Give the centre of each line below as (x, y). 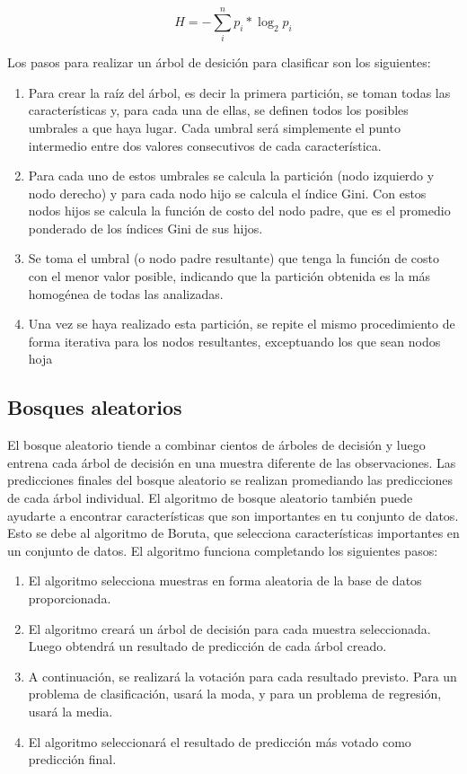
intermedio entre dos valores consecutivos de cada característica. (205, 145)
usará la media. (70, 711)
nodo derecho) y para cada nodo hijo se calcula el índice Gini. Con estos (227, 193)
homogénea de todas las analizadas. (126, 293)
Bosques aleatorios (95, 407)
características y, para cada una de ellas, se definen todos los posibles (218, 110)
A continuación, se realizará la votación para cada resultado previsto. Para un (242, 676)
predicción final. (72, 759)
